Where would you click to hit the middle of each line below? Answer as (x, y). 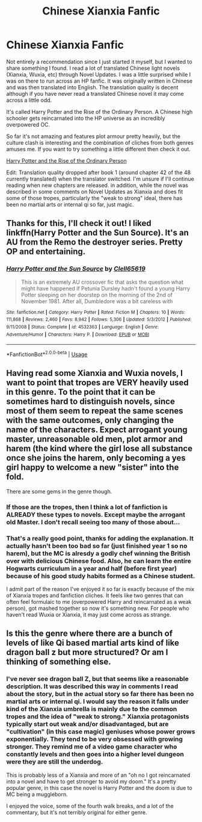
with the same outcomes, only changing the (90, 420)
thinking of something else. (59, 662)
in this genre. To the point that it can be (81, 392)
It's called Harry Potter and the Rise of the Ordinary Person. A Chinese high (99, 111)
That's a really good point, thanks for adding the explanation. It (100, 538)
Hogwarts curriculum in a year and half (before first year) (92, 568)
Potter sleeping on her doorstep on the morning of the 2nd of (97, 295)
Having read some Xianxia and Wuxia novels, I (95, 373)
